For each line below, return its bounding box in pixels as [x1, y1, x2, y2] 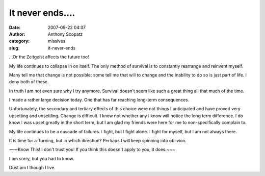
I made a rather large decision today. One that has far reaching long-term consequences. [9, 97, 189, 103]
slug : [9, 45, 20, 51]
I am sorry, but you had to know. [9, 155, 75, 161]
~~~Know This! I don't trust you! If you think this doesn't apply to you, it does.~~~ [9, 147, 175, 152]
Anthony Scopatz [48, 31, 83, 37]
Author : [9, 31, 26, 37]
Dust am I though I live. [9, 165, 56, 171]
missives [48, 38, 66, 44]
